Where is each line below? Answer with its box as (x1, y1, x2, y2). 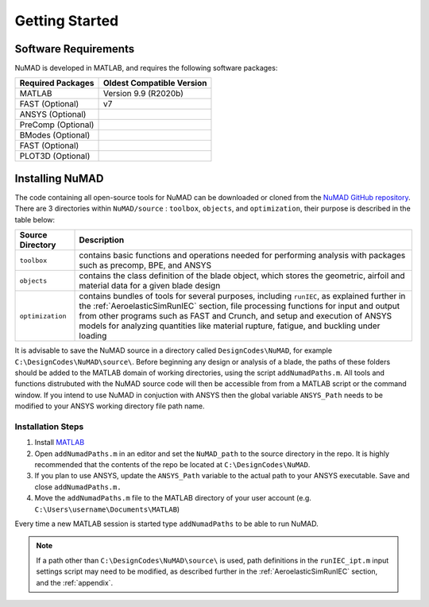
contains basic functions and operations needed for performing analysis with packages (79, 250, 406, 261)
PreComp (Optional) (19, 119, 95, 130)
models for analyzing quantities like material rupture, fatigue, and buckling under (79, 320, 381, 331)
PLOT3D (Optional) (19, 151, 91, 162)
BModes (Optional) (19, 130, 91, 141)
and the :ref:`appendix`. (36, 578, 114, 587)
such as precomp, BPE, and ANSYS (79, 260, 212, 271)
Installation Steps (14, 421, 84, 432)
